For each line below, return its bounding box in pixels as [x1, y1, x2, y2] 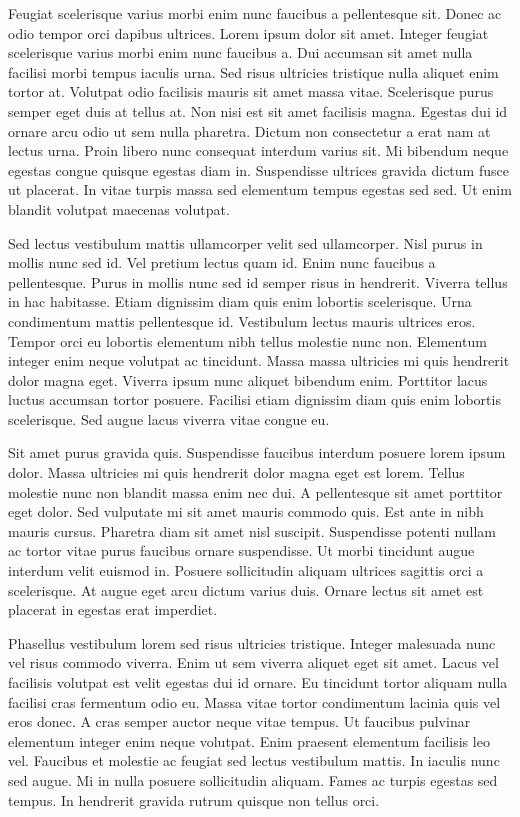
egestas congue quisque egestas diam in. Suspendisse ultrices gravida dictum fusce [8, 159, 509, 180]
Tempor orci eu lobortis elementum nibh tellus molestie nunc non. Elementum [8, 330, 487, 351]
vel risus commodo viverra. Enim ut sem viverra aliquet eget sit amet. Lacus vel [8, 652, 499, 673]
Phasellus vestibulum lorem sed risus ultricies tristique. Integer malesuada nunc [8, 632, 496, 653]
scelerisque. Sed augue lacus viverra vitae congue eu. [8, 408, 330, 429]
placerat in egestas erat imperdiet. [8, 599, 218, 620]
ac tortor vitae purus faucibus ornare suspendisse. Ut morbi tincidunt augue [8, 540, 475, 561]
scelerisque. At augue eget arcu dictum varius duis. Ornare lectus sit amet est [8, 579, 484, 600]
